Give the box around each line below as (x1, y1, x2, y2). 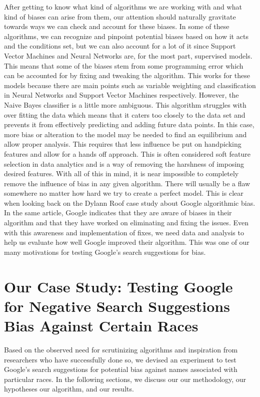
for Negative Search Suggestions (4, 295, 230, 316)
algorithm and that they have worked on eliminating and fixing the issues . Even (4, 217, 248, 228)
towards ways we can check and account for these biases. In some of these (4, 21, 229, 32)
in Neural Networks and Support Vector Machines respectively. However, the (4, 90, 239, 100)
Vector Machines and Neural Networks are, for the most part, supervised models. (4, 50, 252, 61)
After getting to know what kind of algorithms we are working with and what (4, 2, 242, 12)
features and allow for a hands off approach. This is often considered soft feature (4, 148, 250, 159)
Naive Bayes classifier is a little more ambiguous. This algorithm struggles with (4, 99, 246, 110)
